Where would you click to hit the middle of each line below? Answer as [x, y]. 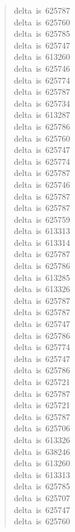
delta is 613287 [42, 115]
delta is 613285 [42, 277]
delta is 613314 [42, 242]
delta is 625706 [42, 428]
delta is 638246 [42, 451]
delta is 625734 [42, 103]
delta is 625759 [42, 219]
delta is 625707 [42, 497]
